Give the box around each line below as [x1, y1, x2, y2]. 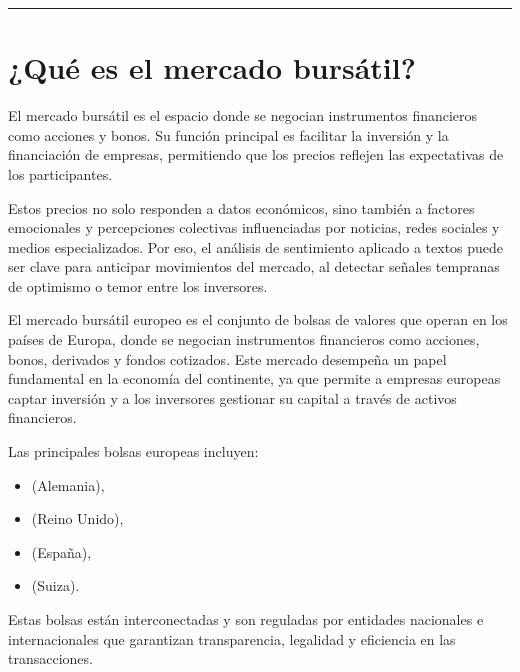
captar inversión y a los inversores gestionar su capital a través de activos [8, 387, 457, 408]
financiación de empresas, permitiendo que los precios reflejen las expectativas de [8, 144, 504, 165]
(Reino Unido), [31, 508, 124, 529]
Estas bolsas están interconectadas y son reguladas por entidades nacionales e [8, 609, 484, 629]
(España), [31, 541, 92, 562]
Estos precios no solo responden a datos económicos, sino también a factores [8, 197, 475, 218]
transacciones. [8, 648, 93, 669]
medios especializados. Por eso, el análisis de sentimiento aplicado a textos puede [8, 236, 504, 257]
